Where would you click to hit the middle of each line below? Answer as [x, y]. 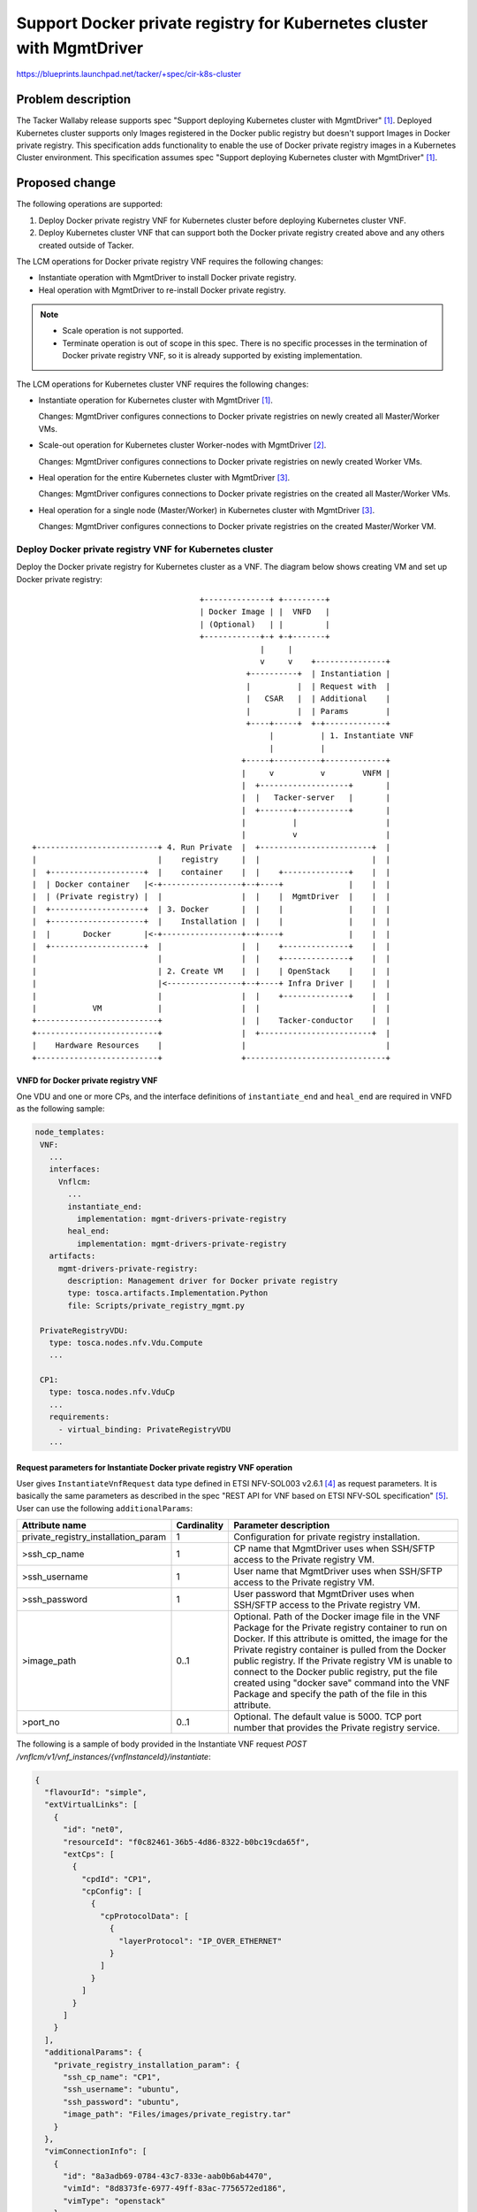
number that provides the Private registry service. [337, 1728]
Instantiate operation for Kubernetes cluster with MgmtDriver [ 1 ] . [156, 400]
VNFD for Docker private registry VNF [87, 1080]
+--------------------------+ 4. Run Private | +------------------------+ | [212, 847]
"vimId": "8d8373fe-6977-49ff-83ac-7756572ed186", [175, 2189]
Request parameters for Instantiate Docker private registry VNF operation [155, 1467]
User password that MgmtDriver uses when [324, 1594]
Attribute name [54, 1525]
